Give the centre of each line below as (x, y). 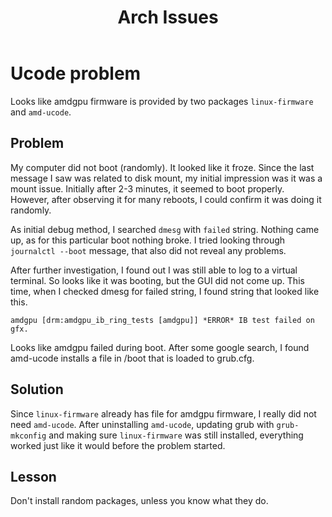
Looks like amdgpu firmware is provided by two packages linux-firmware (162, 101)
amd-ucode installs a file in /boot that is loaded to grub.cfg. (132, 358)
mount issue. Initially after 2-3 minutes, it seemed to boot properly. (147, 188)
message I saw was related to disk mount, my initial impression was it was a (166, 178)
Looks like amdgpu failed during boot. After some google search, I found (160, 347)
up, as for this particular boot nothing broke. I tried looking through (148, 240)
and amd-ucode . (41, 112)
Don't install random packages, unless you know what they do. (139, 501)
